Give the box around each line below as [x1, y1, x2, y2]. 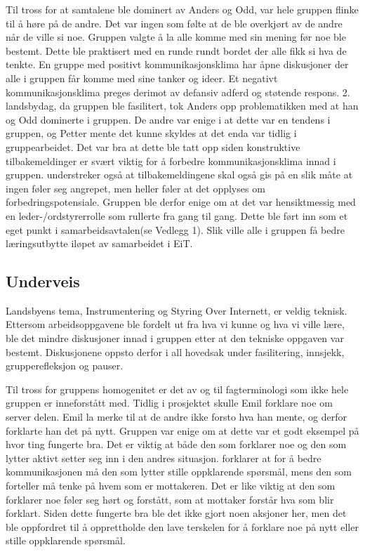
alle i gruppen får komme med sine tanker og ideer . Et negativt [6, 70, 278, 85]
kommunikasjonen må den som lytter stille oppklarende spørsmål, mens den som [6, 464, 352, 479]
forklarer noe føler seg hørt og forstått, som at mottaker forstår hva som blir [6, 492, 334, 506]
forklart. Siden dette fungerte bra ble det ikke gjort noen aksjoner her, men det [6, 506, 347, 520]
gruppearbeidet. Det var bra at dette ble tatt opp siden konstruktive [6, 139, 300, 154]
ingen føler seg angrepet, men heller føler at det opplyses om [6, 180, 265, 195]
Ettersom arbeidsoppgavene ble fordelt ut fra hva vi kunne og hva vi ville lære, [6, 317, 345, 331]
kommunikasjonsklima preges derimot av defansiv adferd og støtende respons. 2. [6, 84, 350, 99]
